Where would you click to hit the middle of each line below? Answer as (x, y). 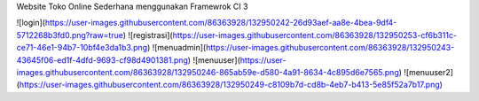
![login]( (31, 23)
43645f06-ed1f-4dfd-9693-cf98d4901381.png (102, 60)
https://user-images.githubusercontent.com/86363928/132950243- (330, 48)
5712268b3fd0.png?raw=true (70, 35)
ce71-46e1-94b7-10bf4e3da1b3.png (82, 48)
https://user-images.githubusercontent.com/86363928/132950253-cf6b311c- (314, 35)
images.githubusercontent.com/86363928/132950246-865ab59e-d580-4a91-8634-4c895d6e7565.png (208, 72)
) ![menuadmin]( (177, 48)
